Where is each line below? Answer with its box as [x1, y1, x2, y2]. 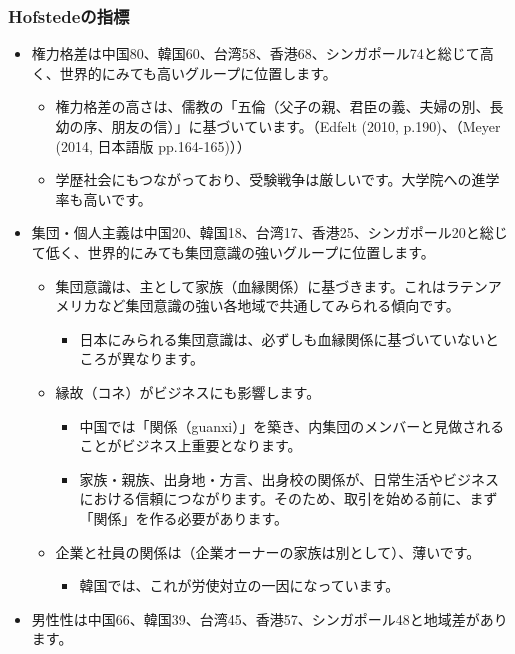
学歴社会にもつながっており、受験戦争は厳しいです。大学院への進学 [55, 169, 500, 190]
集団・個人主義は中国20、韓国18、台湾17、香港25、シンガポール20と [31, 222, 480, 243]
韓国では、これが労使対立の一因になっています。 [79, 575, 400, 596]
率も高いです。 [55, 188, 152, 209]
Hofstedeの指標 [8, 3, 130, 28]
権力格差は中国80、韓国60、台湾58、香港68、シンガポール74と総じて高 [31, 43, 494, 64]
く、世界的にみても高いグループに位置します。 [31, 62, 337, 83]
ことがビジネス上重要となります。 [79, 435, 302, 456]
